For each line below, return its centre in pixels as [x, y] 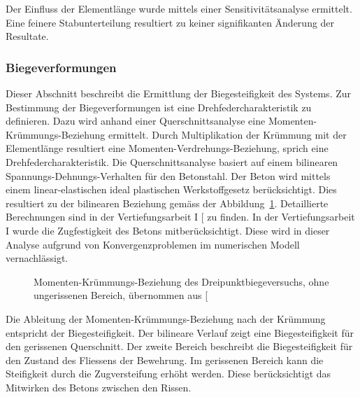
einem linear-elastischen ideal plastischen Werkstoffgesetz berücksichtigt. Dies [171, 189]
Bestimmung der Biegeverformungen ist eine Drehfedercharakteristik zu [159, 107]
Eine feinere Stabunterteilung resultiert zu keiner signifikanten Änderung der [170, 22]
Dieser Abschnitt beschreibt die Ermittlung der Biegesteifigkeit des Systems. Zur [179, 93]
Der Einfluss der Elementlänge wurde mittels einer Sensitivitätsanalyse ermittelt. [179, 8]
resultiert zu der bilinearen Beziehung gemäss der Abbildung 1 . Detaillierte [167, 203]
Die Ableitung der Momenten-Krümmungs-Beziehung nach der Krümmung [166, 318]
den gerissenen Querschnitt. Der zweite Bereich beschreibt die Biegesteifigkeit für [179, 346]
